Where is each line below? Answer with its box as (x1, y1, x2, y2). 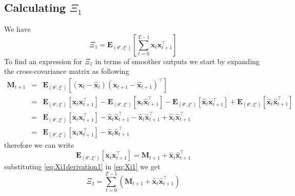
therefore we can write (4, 139, 74, 150)
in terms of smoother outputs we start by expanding (95, 55, 260, 66)
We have (4, 24, 31, 34)
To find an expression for (4, 55, 83, 66)
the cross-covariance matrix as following (4, 66, 129, 76)
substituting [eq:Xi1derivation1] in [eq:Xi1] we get (4, 161, 161, 172)
